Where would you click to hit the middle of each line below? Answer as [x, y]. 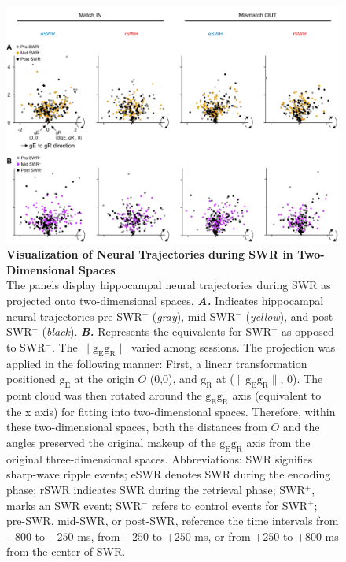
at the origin [104, 379]
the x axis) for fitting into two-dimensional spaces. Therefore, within [171, 411]
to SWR [26, 346]
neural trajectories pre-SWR [74, 316]
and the [301, 427]
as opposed [308, 331]
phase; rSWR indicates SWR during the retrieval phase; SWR [156, 489]
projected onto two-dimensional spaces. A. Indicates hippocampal [165, 300]
